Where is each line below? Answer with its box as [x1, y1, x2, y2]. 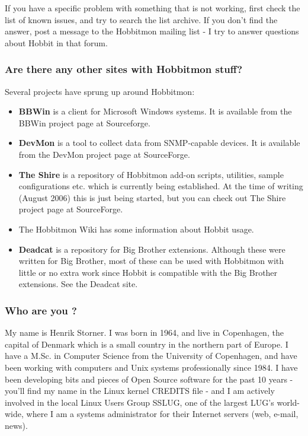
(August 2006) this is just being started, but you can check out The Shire [18, 191, 286, 203]
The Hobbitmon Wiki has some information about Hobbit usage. [18, 222, 254, 235]
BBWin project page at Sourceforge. [18, 116, 150, 129]
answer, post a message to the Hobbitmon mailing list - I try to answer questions [5, 25, 299, 37]
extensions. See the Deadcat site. [18, 278, 138, 290]
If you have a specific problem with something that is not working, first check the [5, 2, 300, 14]
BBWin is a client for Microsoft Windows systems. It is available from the [18, 105, 292, 117]
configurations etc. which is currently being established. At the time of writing [18, 180, 303, 192]
